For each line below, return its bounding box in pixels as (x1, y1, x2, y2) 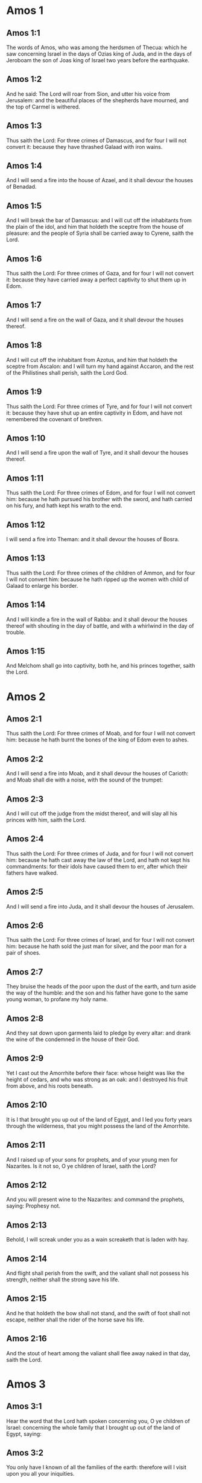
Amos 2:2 (6, 754, 43, 764)
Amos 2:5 (6, 887, 43, 897)
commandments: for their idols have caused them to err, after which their (6, 863, 188, 870)
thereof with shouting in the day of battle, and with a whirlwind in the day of (6, 622, 194, 630)
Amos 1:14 (6, 600, 46, 610)
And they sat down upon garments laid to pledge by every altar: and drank (6, 1030, 191, 1037)
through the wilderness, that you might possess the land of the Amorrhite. (6, 1122, 190, 1130)
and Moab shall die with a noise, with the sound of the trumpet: (6, 776, 163, 784)
